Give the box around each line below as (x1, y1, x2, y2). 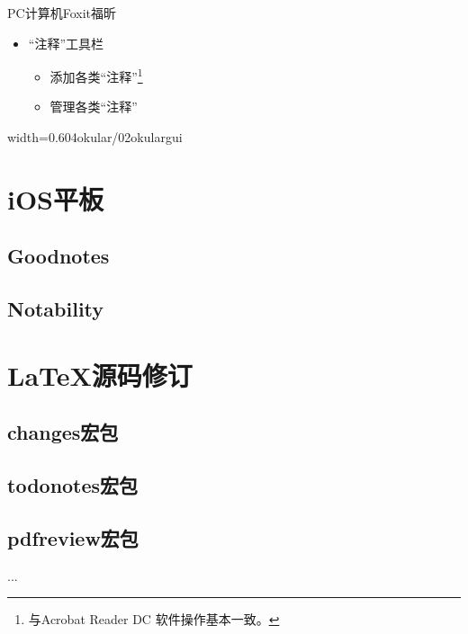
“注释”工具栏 (28, 33, 104, 52)
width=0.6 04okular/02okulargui (7, 128, 183, 147)
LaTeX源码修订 (7, 356, 193, 393)
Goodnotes (7, 242, 110, 270)
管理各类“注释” (49, 97, 138, 116)
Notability (7, 295, 104, 323)
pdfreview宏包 (7, 523, 139, 551)
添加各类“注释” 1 (49, 65, 143, 85)
